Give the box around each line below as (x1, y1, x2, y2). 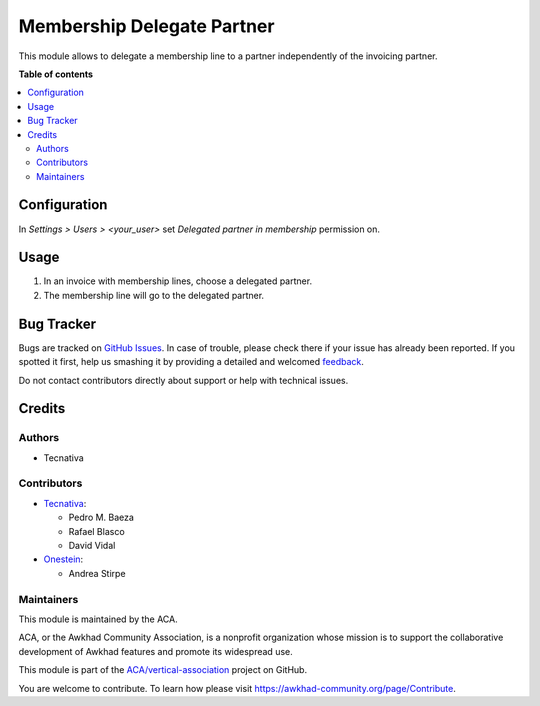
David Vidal (68, 540, 116, 552)
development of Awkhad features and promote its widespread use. (18, 645, 294, 657)
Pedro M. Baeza (68, 511, 135, 524)
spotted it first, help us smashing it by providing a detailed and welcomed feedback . (18, 356, 365, 368)
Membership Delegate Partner (18, 15, 275, 37)
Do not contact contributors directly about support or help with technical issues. (18, 374, 349, 386)
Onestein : (43, 553, 84, 565)
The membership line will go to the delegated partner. (43, 289, 265, 301)
